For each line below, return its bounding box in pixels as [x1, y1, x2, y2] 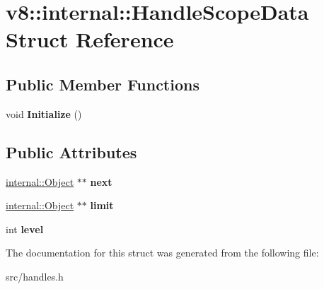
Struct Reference [6, 25, 174, 54]
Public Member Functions [6, 73, 199, 95]
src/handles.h [6, 269, 64, 283]
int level [6, 221, 44, 236]
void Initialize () [6, 106, 82, 121]
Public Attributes [6, 141, 137, 163]
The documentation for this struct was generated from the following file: [6, 245, 319, 260]
